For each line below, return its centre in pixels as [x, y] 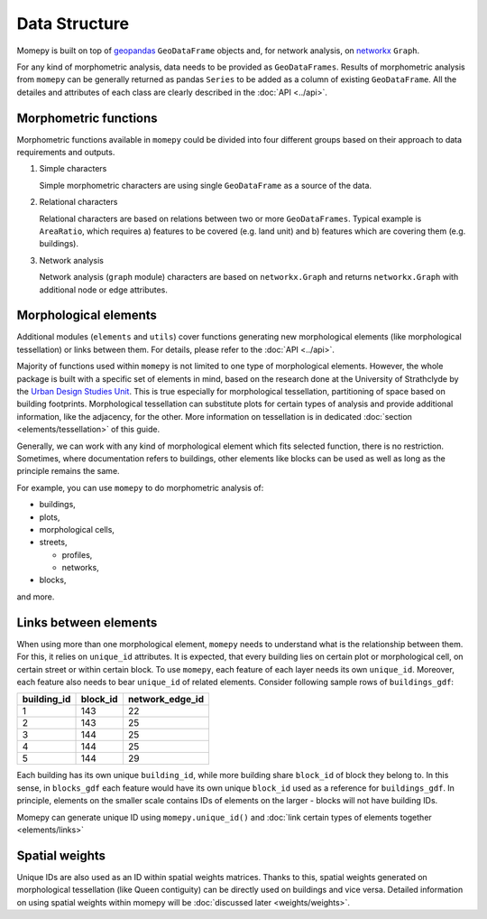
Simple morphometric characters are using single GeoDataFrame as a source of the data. [206, 185]
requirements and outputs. [66, 153]
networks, [80, 568]
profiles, [77, 554]
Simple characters [73, 169]
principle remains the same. [69, 471]
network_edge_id [166, 700]
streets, [53, 543]
